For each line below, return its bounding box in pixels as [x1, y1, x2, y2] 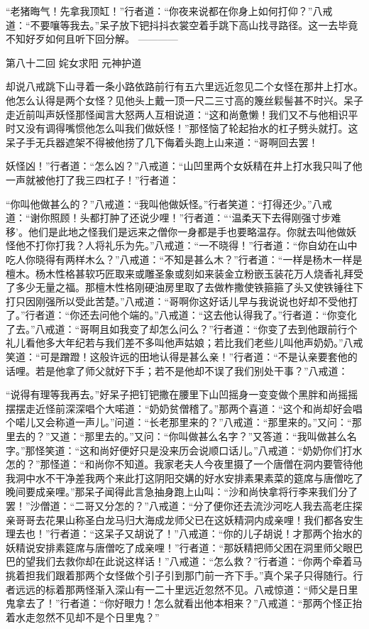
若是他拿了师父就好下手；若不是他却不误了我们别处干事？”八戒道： [35, 363, 348, 378]
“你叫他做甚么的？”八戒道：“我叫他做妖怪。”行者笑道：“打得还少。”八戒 [6, 196, 332, 211]
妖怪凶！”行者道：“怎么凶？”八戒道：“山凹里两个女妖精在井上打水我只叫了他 [6, 158, 363, 173]
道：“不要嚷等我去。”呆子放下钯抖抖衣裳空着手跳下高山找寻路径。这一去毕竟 [6, 17, 358, 32]
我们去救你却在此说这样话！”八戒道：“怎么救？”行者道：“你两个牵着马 [35, 554, 363, 569]
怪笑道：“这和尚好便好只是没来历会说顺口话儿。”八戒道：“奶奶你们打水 [35, 442, 363, 457]
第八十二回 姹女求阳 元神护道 [6, 55, 142, 70]
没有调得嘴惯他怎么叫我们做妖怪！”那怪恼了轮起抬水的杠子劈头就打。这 [25, 121, 358, 136]
